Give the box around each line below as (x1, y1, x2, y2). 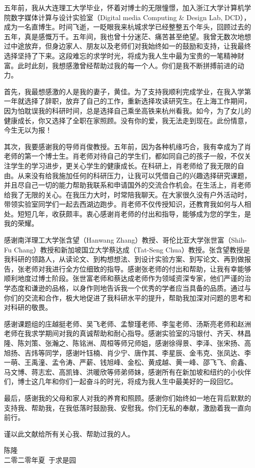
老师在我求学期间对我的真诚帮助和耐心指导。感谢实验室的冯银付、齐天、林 (4, 328, 244, 338)
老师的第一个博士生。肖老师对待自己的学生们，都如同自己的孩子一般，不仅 (4, 151, 244, 161)
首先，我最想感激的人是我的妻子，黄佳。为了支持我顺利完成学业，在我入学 (4, 86, 244, 96)
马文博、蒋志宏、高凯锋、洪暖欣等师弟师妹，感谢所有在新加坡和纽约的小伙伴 (4, 366, 251, 377)
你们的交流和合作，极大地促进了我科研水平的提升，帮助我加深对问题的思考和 (4, 292, 251, 303)
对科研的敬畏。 (4, 302, 52, 312)
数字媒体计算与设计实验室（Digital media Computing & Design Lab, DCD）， (10, 12, 251, 22)
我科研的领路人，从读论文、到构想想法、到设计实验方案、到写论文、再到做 (4, 254, 244, 264)
